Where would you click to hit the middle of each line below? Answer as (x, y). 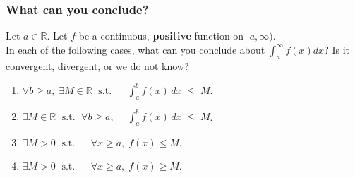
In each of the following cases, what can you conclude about (136, 49)
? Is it (337, 49)
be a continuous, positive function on (161, 36)
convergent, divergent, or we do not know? (97, 65)
